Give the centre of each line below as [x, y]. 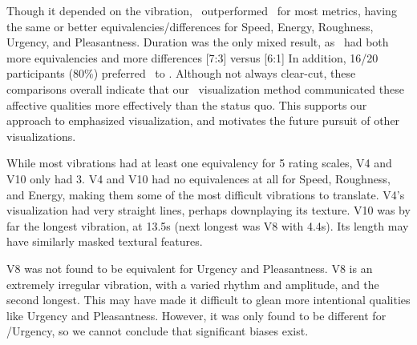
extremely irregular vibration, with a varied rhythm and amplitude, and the [193, 284]
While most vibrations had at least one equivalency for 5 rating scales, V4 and [199, 163]
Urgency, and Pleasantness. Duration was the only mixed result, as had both [198, 42]
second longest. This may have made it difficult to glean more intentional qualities [208, 300]
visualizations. [41, 136]
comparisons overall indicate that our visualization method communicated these [205, 88]
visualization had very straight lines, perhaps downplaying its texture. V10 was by [208, 210]
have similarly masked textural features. [105, 241]
